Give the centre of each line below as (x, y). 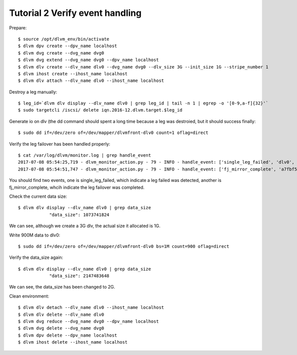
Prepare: (18, 28)
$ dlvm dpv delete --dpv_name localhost (68, 335)
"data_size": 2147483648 (79, 276)
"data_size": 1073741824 (79, 215)
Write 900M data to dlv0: (35, 235)
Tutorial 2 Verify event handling (75, 13)
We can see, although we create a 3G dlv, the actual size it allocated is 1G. (85, 226)
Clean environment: (29, 296)
